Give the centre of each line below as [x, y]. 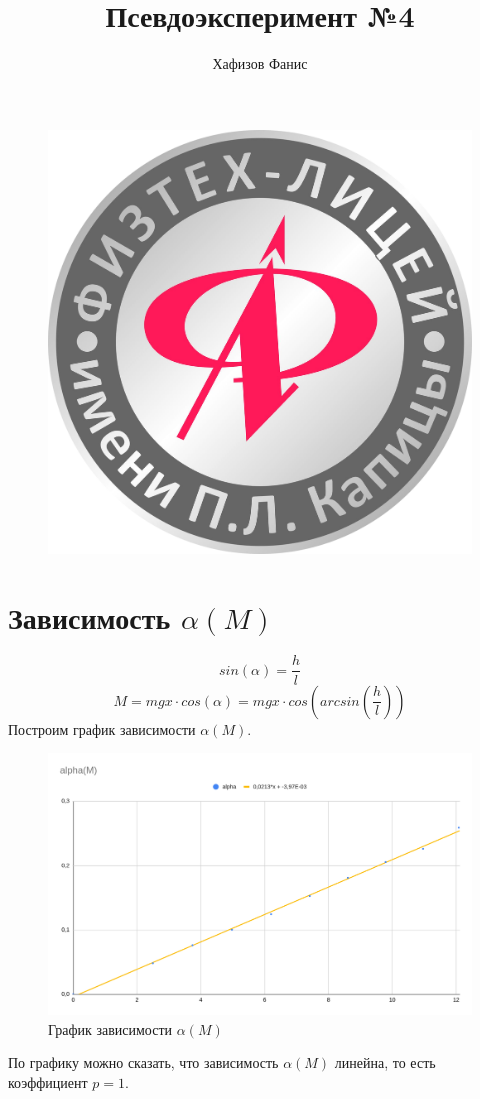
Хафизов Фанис [260, 63]
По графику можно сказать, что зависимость [143, 1062]
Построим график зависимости [102, 728]
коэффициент [48, 1081]
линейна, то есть [385, 1062]
